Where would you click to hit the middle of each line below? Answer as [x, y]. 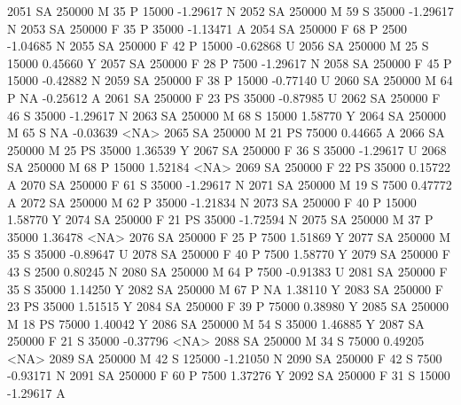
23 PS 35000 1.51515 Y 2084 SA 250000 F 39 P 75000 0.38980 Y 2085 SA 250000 [228, 306]
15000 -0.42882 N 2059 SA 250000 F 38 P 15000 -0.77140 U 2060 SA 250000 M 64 [230, 80]
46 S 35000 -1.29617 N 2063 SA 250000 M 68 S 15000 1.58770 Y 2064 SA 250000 [227, 115]
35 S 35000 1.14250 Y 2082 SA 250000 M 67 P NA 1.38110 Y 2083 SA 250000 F [225, 288]
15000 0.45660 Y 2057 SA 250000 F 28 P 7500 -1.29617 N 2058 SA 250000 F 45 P [230, 62]
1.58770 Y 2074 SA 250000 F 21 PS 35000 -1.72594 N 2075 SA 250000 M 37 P [220, 219]
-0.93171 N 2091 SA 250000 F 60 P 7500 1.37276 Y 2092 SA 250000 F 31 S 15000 [229, 375]
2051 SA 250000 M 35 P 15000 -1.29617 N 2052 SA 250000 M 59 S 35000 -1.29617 [230, 11]
